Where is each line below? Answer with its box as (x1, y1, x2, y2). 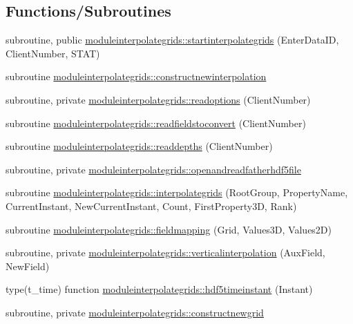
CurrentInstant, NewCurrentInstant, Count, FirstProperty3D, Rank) (6, 198, 297, 213)
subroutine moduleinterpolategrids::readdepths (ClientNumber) (6, 139, 273, 153)
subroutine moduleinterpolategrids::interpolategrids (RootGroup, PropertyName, (6, 185, 348, 200)
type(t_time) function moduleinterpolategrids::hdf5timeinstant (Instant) (6, 282, 313, 296)
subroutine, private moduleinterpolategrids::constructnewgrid (6, 305, 264, 319)
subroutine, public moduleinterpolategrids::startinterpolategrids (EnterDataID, (6, 32, 339, 47)
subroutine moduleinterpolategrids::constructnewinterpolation (6, 69, 267, 84)
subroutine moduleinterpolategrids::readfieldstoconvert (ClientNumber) (6, 115, 306, 130)
